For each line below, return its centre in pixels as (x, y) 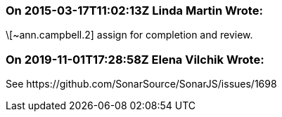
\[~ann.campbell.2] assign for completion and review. (129, 35)
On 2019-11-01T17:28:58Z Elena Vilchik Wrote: (135, 59)
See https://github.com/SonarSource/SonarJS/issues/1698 (141, 84)
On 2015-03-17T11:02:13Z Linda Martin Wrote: (134, 11)
